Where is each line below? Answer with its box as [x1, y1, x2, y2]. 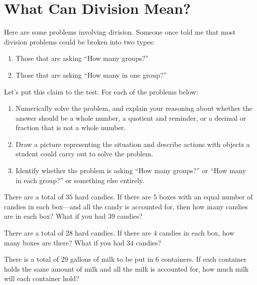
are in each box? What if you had [4, 211, 106, 221]
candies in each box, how [159, 228, 235, 238]
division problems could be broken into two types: [4, 36, 155, 47]
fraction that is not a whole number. [15, 122, 126, 133]
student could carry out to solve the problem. [15, 148, 153, 159]
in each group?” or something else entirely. [15, 175, 144, 185]
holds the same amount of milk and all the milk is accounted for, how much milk [4, 263, 249, 274]
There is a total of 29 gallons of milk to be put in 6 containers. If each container [4, 254, 247, 264]
